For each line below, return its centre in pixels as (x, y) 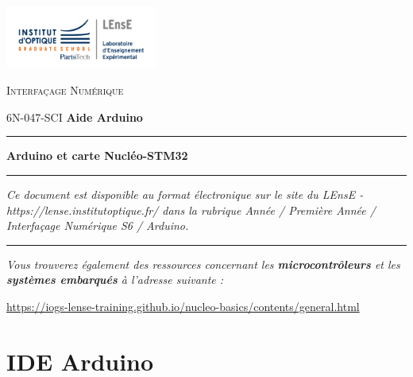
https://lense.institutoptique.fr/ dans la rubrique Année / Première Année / (191, 210)
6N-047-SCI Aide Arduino (75, 117)
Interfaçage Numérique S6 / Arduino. (98, 225)
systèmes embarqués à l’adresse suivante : (115, 280)
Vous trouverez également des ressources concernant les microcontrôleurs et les (203, 264)
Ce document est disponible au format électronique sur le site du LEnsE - (185, 194)
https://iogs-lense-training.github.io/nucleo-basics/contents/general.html (183, 306)
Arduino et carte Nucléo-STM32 (97, 155)
